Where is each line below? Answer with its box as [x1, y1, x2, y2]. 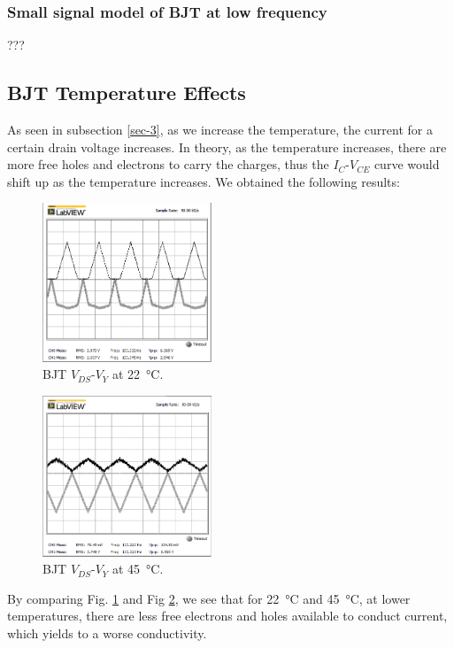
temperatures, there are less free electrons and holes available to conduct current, [7, 606, 448, 625]
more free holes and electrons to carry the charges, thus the [7, 155, 329, 174]
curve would [373, 155, 440, 174]
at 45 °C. [112, 559, 164, 578]
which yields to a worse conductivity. [7, 623, 207, 642]
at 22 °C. [112, 365, 164, 383]
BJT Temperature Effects [7, 79, 246, 106]
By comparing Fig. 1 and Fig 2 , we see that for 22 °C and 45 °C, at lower [7, 589, 411, 607]
